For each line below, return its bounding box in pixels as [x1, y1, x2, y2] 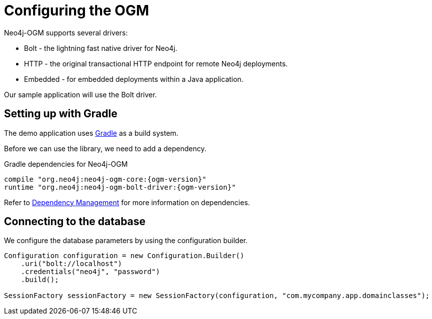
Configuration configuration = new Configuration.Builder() [4, 252, 244, 260]
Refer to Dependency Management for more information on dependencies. [4, 198, 250, 207]
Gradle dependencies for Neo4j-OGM [4, 159, 128, 168]
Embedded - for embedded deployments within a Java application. [24, 74, 243, 83]
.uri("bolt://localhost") [20, 260, 122, 268]
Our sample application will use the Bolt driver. [4, 90, 157, 99]
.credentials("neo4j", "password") [20, 268, 160, 276]
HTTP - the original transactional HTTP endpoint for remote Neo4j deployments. [24, 59, 288, 68]
